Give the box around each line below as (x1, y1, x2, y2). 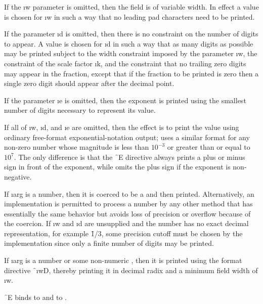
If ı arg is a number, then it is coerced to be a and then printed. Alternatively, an (4, 188, 254, 199)
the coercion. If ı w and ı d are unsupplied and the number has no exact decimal (4, 218, 249, 229)
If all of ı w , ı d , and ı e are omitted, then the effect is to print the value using (4, 121, 239, 132)
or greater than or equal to (167, 142, 250, 152)
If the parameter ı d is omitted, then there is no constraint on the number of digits (4, 28, 258, 39)
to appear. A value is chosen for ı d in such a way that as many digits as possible (4, 38, 253, 49)
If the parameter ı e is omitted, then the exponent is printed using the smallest (4, 95, 246, 105)
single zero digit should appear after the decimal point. (4, 78, 174, 89)
